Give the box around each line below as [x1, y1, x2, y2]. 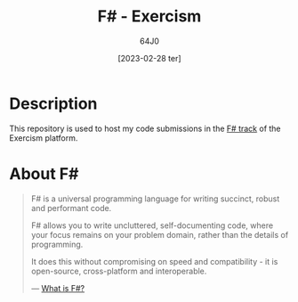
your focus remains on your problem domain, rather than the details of [30, 229, 289, 240]
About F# [9, 163, 79, 184]
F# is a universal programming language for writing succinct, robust [30, 193, 280, 204]
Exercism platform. [9, 132, 78, 143]
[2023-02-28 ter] [117, 53, 181, 63]
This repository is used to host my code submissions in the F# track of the [9, 123, 282, 134]
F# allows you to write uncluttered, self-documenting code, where [30, 220, 274, 231]
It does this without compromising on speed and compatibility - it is [30, 256, 278, 266]
